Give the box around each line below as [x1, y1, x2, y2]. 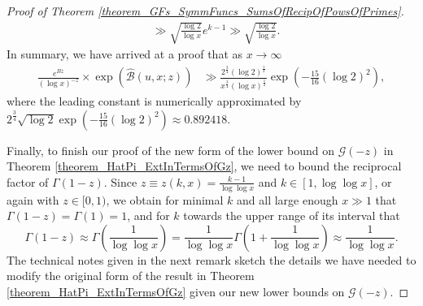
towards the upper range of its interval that [183, 207, 400, 224]
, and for [127, 207, 170, 224]
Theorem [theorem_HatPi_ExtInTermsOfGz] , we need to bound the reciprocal [7, 157, 402, 175]
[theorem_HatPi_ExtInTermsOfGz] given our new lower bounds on [7, 283, 345, 300]
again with [7, 191, 59, 208]
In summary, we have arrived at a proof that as [7, 45, 243, 62]
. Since [103, 173, 137, 190]
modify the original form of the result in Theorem [7, 267, 255, 284]
